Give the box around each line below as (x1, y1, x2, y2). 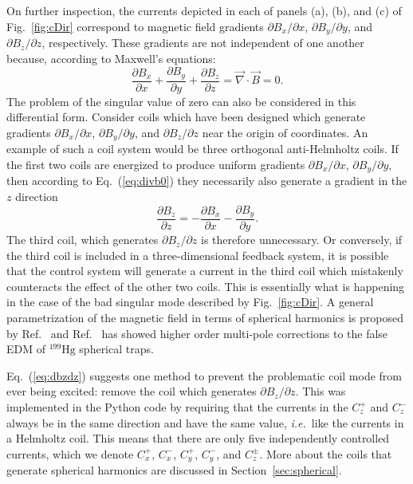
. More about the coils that (259, 445, 392, 462)
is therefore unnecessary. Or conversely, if (201, 231, 403, 248)
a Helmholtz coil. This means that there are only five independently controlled (6, 430, 390, 447)
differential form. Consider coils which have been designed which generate (6, 108, 366, 125)
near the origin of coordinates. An (202, 124, 368, 140)
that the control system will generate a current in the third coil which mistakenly (6, 262, 403, 279)
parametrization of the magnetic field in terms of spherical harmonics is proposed (6, 309, 404, 326)
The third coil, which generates (6, 231, 159, 248)
